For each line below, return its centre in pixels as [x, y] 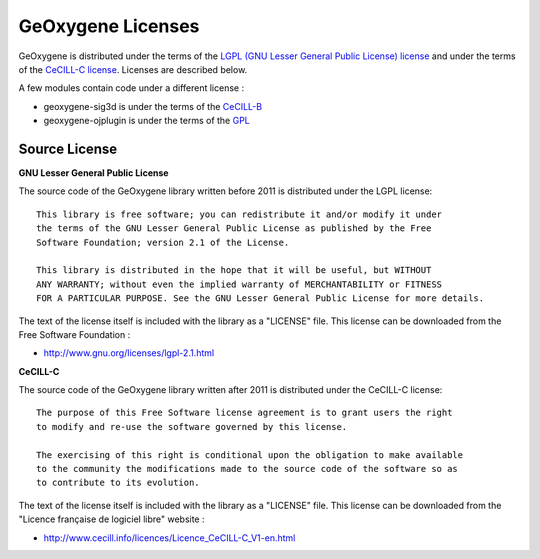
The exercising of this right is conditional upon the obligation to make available [250, 454]
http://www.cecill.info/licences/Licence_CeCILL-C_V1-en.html [169, 537]
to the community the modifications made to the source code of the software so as [247, 469]
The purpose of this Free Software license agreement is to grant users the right [244, 413]
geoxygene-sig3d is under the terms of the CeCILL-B [153, 106]
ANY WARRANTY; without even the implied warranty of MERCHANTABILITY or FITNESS [239, 284]
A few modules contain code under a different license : [131, 88]
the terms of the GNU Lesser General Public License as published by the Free [234, 228]
